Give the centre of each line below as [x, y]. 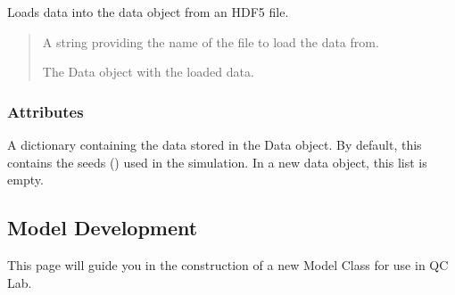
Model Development [103, 228]
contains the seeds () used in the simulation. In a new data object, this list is [217, 162]
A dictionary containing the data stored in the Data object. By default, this [215, 144]
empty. [25, 180]
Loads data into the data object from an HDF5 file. [148, 12]
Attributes [45, 111]
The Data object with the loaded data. [148, 72]
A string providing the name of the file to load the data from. [211, 41]
